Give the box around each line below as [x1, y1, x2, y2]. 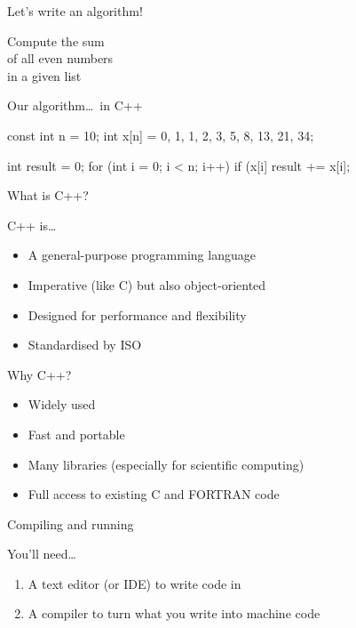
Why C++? [7, 365, 72, 383]
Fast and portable [28, 424, 125, 443]
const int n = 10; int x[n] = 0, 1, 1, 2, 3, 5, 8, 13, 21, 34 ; [7, 125, 314, 144]
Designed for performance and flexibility [28, 305, 247, 324]
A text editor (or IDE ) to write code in [28, 574, 241, 592]
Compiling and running [7, 514, 134, 533]
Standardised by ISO [28, 335, 142, 354]
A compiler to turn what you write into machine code [28, 604, 320, 623]
